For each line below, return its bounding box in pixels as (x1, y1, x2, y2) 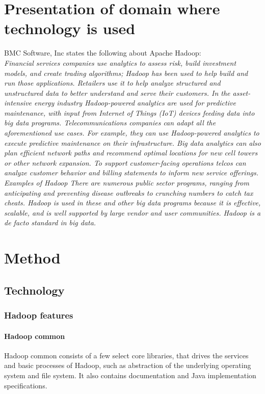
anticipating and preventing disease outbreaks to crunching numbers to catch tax (4, 187, 253, 198)
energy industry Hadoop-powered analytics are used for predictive (34, 97, 236, 108)
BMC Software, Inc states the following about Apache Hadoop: (4, 47, 201, 58)
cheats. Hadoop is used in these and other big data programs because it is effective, (4, 197, 261, 208)
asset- (232, 87, 251, 98)
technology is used (4, 18, 136, 39)
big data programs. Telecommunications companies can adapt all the (4, 117, 216, 128)
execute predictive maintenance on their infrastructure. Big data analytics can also (4, 137, 261, 148)
